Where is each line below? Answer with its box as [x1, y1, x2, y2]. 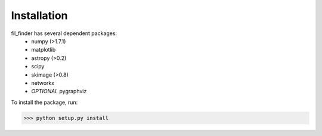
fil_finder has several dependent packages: [11, 30, 117, 37]
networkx [31, 79, 55, 86]
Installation [11, 9, 68, 22]
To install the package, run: [11, 99, 78, 106]
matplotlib [31, 46, 56, 53]
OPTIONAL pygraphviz [31, 88, 87, 95]
